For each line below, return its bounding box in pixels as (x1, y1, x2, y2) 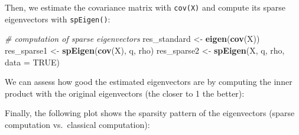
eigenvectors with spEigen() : (5, 12, 110, 25)
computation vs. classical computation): (5, 118, 150, 130)
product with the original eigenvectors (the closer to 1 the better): (5, 87, 245, 99)
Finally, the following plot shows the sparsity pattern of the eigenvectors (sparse (5, 107, 295, 119)
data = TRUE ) (5, 55, 60, 68)
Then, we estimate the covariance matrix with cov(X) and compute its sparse (5, 1, 285, 13)
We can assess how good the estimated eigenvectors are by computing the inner (5, 75, 292, 88)
